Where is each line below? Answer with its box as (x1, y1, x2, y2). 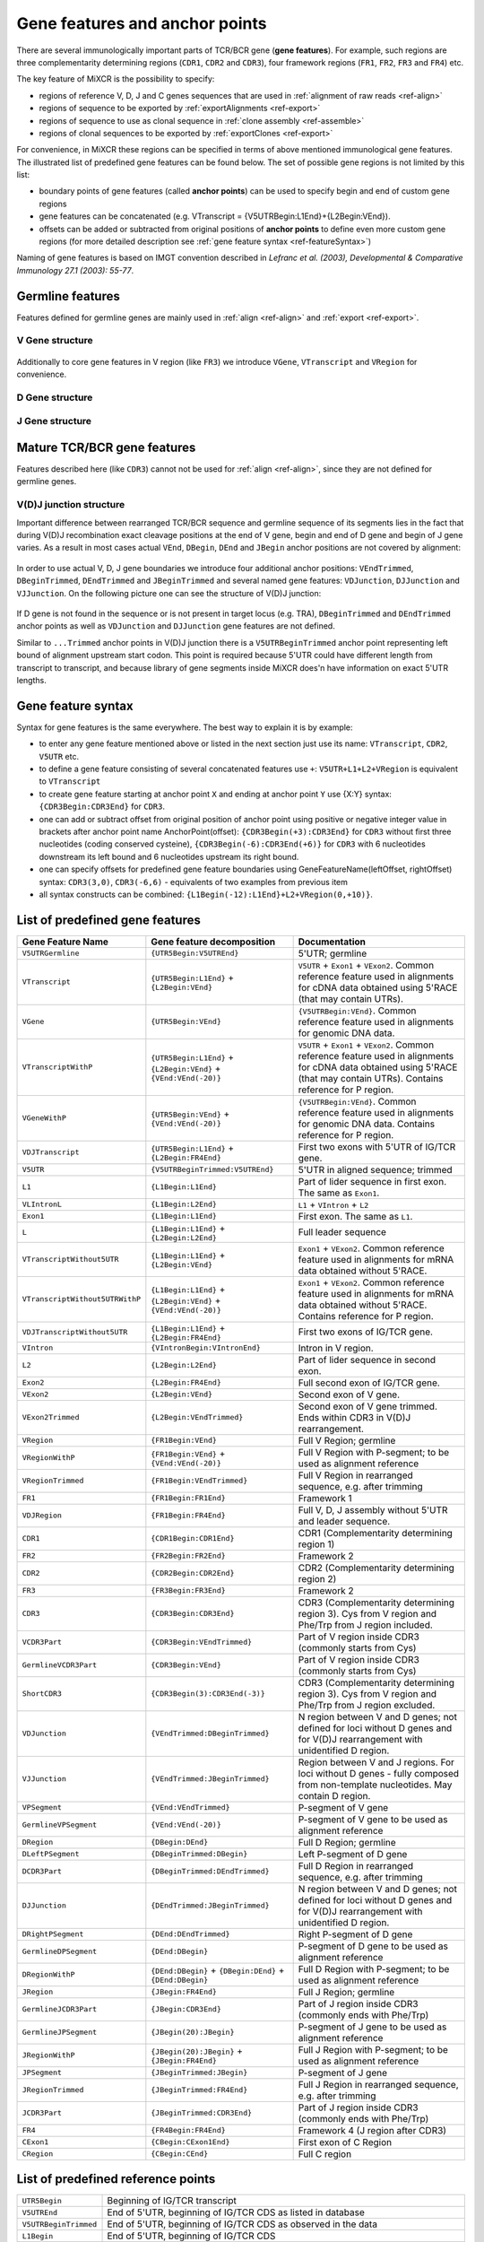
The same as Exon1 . (298, 1186, 380, 1199)
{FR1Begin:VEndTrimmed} (151, 1476, 248, 1486)
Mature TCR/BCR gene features (16, 439, 196, 455)
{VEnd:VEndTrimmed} (151, 1803, 230, 1812)
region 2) (298, 1572, 337, 1585)
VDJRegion (22, 1511, 63, 1520)
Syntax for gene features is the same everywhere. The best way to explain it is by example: (16, 722, 353, 733)
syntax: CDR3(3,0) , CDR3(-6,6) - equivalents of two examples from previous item (39, 876, 349, 887)
